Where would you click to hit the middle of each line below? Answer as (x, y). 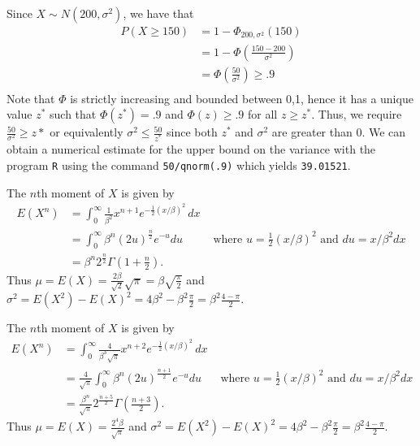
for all (262, 114)
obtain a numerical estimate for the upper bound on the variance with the (191, 149)
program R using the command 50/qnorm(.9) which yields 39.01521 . (179, 165)
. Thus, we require (357, 114)
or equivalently (87, 132)
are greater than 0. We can (339, 132)
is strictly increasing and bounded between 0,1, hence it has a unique (242, 98)
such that (73, 114)
